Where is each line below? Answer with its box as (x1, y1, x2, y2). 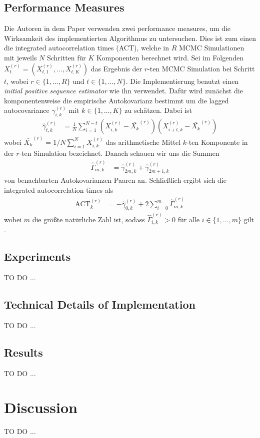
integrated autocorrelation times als (4, 184, 113, 195)
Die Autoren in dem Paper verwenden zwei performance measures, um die (4, 23, 231, 33)
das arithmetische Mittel (105, 136, 181, 147)
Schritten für (46, 52, 86, 62)
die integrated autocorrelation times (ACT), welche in (4, 42, 169, 53)
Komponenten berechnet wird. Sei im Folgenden (96, 52, 243, 62)
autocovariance (4, 105, 49, 115)
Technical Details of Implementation (4, 296, 195, 312)
